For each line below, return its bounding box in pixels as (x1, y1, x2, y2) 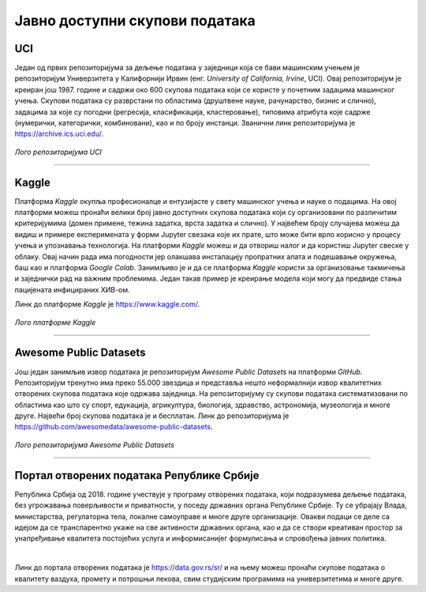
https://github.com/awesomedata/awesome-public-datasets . (14, 422, 213, 432)
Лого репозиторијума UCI (14, 147, 103, 156)
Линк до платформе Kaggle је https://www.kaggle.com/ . (14, 300, 200, 309)
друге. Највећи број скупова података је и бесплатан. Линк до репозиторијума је (14, 411, 290, 420)
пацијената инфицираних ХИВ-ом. (14, 285, 130, 294)
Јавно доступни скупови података (14, 12, 256, 29)
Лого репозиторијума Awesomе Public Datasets (14, 439, 175, 450)
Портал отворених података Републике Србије (14, 469, 260, 482)
